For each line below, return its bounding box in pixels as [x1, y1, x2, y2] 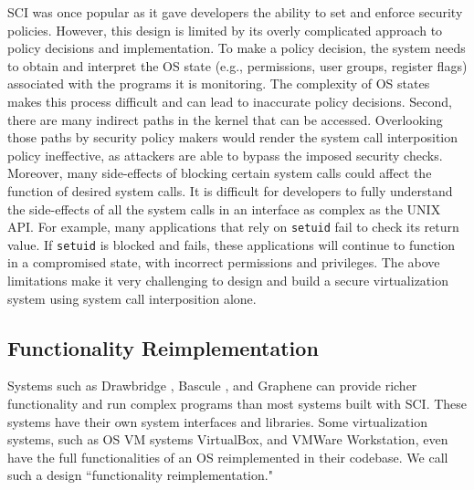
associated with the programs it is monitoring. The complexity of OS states [7, 74, 430, 93]
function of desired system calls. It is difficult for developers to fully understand [7, 181, 453, 200]
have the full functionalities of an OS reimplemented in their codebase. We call [7, 447, 448, 466]
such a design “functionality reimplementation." [7, 465, 273, 485]
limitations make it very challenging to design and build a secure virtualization [7, 271, 448, 290]
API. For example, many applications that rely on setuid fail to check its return [7, 217, 459, 236]
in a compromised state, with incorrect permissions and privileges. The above [7, 253, 440, 272]
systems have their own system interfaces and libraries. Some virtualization [7, 412, 427, 431]
